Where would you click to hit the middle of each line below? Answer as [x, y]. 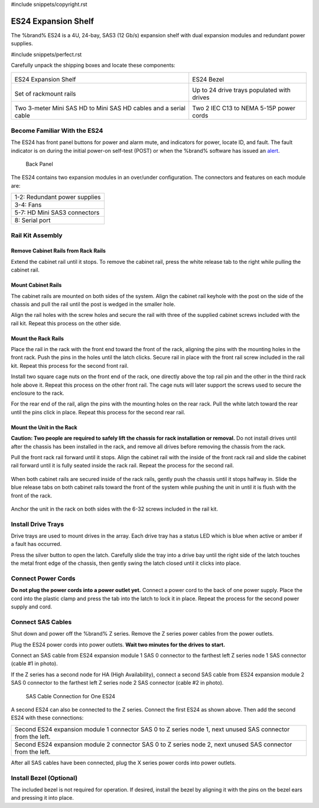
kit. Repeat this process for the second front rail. [70, 365]
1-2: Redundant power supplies [58, 197]
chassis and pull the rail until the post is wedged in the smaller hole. [93, 304]
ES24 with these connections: [47, 718]
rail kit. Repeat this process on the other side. [66, 323]
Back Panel [39, 164]
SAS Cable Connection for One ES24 [70, 696]
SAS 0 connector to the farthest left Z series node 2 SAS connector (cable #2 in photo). [117, 683]
